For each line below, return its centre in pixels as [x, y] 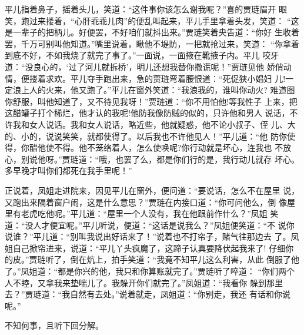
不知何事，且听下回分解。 [54, 325]
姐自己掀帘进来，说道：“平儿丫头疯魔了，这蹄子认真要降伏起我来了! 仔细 [145, 248]
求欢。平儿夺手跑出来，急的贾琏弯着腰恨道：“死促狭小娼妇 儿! [166, 78]
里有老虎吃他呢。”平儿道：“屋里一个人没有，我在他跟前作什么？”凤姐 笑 [142, 213]
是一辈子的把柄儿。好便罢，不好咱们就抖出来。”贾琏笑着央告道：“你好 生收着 [152, 32]
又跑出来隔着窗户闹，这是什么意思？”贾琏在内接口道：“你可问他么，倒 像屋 [150, 202]
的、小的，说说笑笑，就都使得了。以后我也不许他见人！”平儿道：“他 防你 [146, 136]
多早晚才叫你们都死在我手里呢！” [69, 170]
